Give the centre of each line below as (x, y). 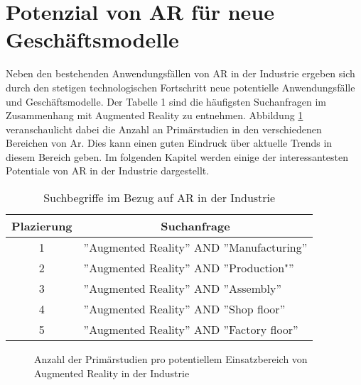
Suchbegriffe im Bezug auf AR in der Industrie (160, 198)
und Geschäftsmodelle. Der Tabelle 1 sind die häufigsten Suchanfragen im (166, 101)
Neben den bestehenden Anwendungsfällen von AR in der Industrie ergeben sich (180, 73)
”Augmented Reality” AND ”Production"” (189, 268)
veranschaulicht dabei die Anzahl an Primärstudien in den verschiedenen (164, 129)
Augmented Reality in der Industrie (112, 373)
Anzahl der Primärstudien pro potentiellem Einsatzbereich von (171, 359)
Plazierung (42, 226)
